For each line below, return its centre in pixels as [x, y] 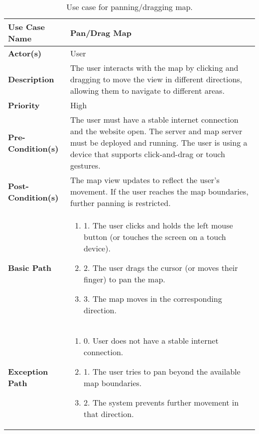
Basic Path [30, 268]
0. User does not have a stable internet [151, 340]
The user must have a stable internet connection [154, 119]
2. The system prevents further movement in [161, 402]
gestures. [85, 165]
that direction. [109, 414]
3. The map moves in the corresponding [153, 299]
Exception [28, 371]
